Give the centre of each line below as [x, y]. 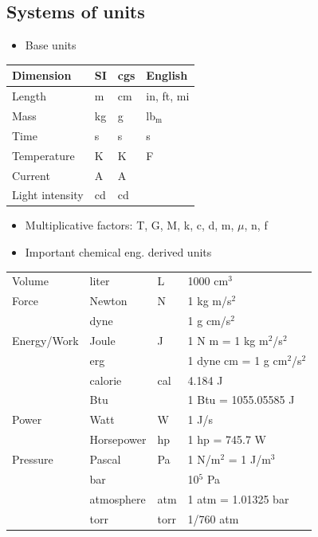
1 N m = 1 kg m [228, 340]
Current [31, 175]
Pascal [105, 459]
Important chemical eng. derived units [118, 252]
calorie [106, 380]
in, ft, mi [168, 96]
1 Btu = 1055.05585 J [241, 400]
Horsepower [118, 439]
